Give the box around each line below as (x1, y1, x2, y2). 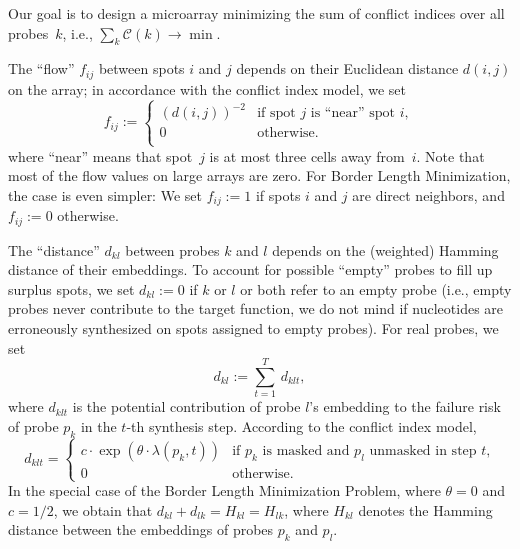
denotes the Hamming (358, 499, 493, 520)
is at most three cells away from (209, 145, 405, 166)
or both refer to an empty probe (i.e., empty (240, 278, 512, 299)
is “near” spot (310, 106, 395, 121)
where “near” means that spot (8, 145, 193, 166)
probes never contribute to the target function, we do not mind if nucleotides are (8, 298, 504, 319)
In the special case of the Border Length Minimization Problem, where (8, 480, 441, 501)
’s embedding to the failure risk (309, 396, 501, 417)
